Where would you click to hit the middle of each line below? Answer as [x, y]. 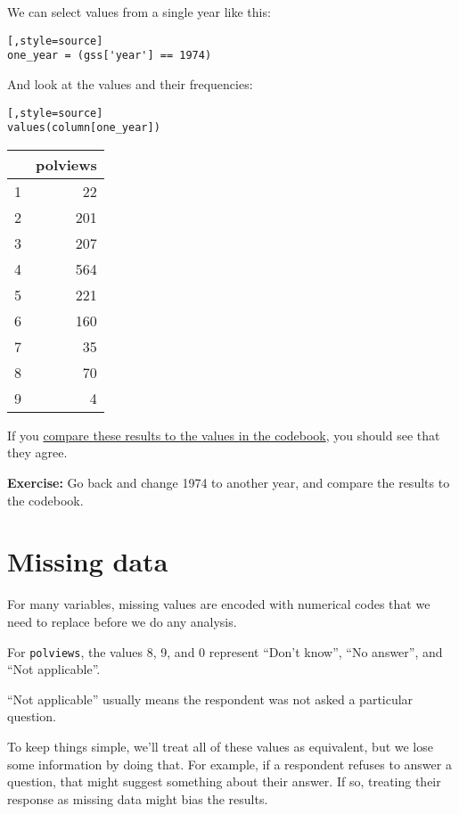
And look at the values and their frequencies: [130, 83]
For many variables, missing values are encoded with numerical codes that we [219, 604]
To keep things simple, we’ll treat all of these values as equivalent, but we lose [220, 746]
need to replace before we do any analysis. [122, 621]
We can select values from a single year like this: [139, 12]
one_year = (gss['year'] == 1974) [110, 56]
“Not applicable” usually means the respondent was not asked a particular [210, 699]
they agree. [37, 452]
